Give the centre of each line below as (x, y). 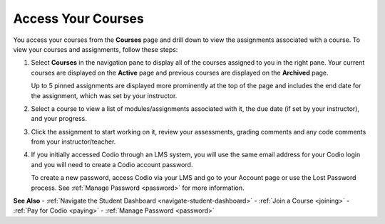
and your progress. (59, 119)
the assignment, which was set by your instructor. (104, 95)
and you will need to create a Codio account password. (112, 164)
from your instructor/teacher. (73, 142)
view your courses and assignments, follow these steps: (96, 49)
